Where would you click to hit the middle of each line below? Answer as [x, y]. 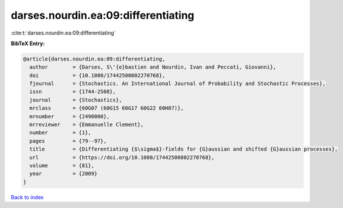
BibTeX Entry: [28, 43]
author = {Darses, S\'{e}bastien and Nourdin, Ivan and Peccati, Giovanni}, [153, 67]
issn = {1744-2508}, [73, 92]
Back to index [27, 197]
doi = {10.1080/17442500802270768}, [97, 75]
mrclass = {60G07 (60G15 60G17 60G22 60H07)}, [107, 108]
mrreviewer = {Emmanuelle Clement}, [87, 125]
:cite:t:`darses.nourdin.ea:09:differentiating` [64, 33]
